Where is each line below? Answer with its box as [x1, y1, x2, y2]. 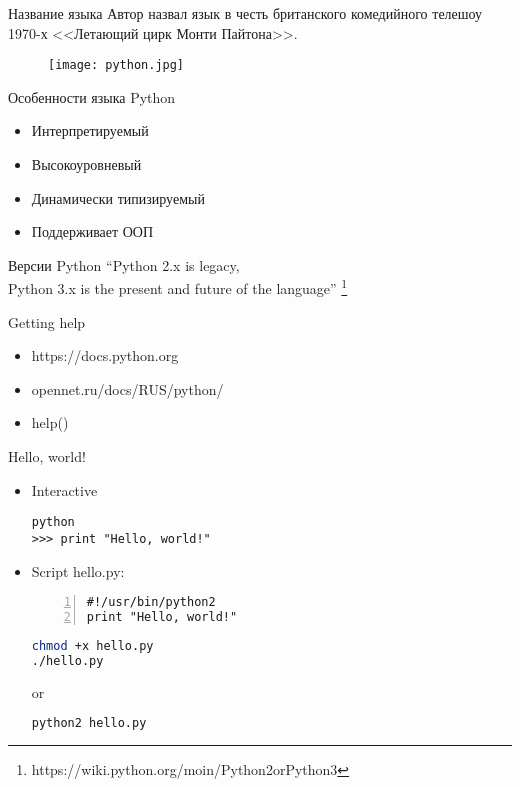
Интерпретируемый [31, 120, 149, 141]
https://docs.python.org [31, 345, 179, 366]
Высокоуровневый [31, 154, 142, 175]
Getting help [8, 311, 86, 332]
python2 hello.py [31, 716, 147, 731]
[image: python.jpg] [48, 58, 185, 73]
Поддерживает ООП [31, 221, 154, 242]
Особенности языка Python [8, 86, 176, 107]
